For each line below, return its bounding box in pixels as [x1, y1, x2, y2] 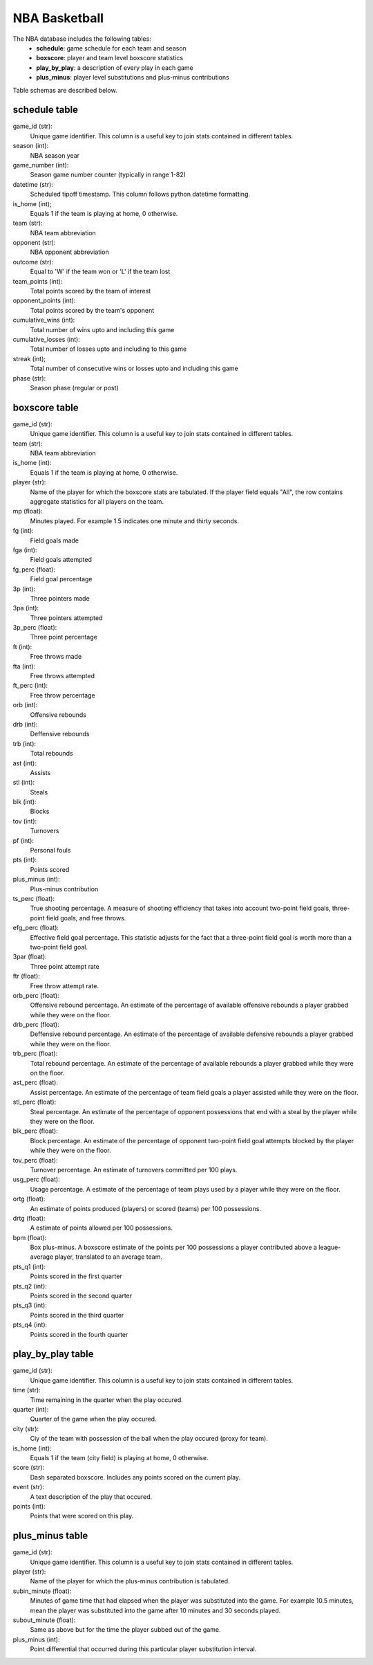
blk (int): [12, 798, 37, 806]
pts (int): [12, 855, 37, 864]
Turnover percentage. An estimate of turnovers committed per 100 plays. [30, 1165, 238, 1174]
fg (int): [12, 527, 34, 535]
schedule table [12, 104, 79, 116]
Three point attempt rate [30, 962, 99, 970]
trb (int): [12, 739, 37, 747]
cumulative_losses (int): [12, 336, 81, 343]
